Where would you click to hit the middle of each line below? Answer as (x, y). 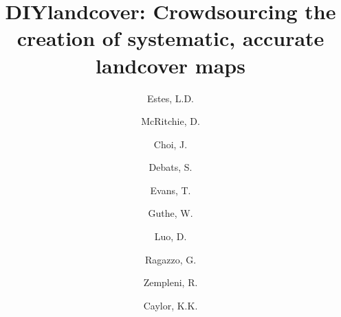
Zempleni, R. (170, 282)
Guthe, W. (170, 213)
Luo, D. (170, 236)
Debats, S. (170, 167)
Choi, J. (170, 144)
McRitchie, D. (170, 121)
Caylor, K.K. (170, 305)
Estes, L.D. (170, 98)
